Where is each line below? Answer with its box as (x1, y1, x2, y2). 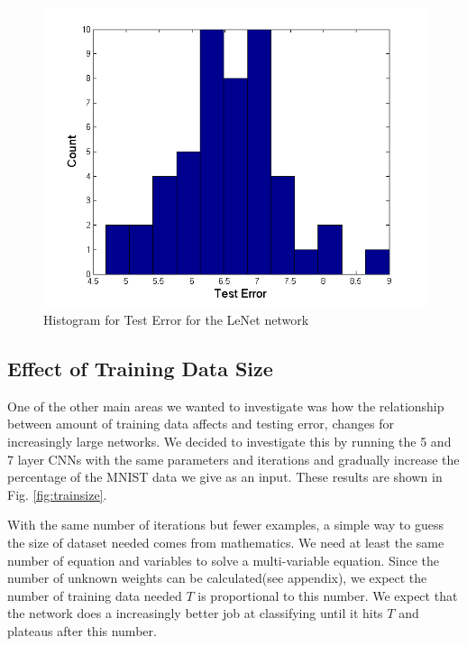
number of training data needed (7, 586, 182, 604)
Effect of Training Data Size (7, 354, 273, 382)
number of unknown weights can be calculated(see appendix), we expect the (7, 568, 427, 587)
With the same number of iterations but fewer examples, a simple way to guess (7, 515, 444, 534)
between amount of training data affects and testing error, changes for (7, 414, 394, 433)
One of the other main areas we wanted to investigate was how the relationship (7, 396, 444, 415)
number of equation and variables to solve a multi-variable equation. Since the (7, 550, 440, 569)
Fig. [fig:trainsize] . (7, 484, 107, 503)
